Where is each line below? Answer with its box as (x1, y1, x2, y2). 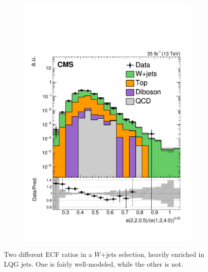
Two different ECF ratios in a (4, 249, 92, 259)
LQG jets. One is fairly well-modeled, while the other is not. (4, 258, 183, 269)
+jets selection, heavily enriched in (101, 249, 205, 259)
